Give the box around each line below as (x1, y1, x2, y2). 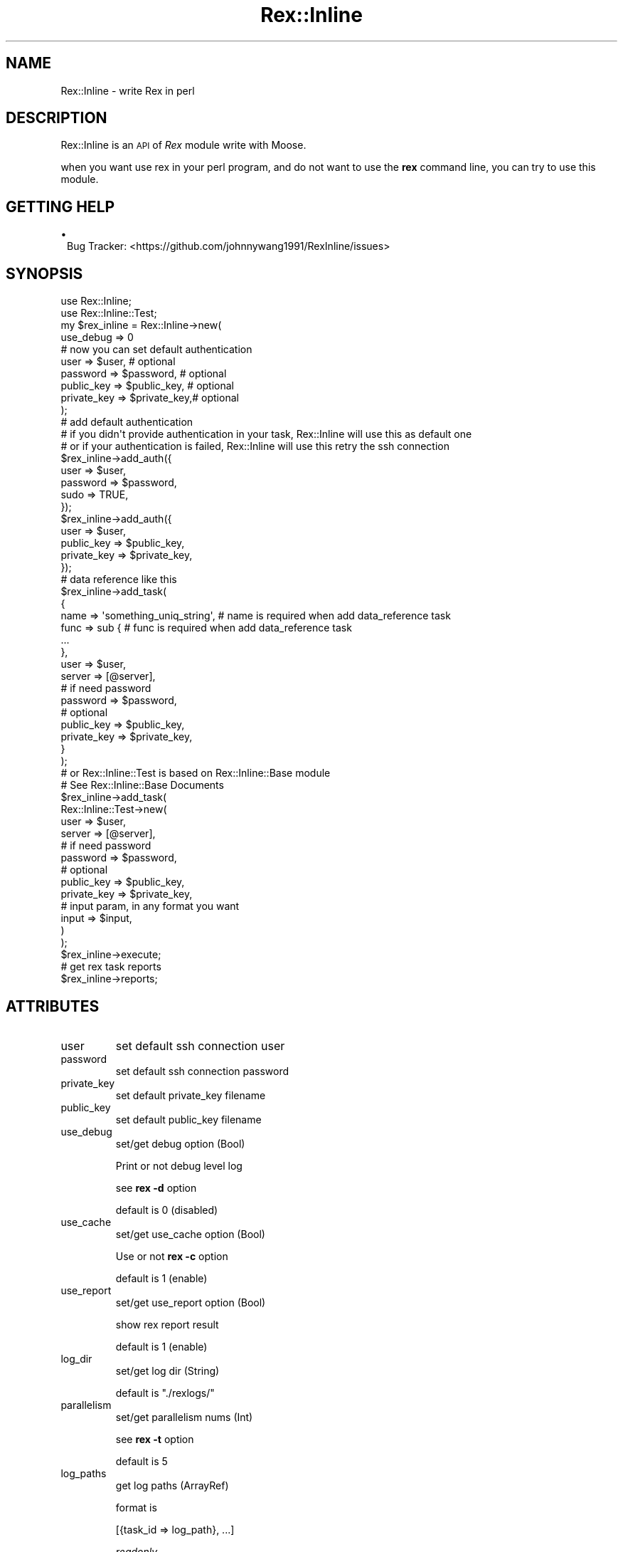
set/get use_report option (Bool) (115, 1296, 266, 1309)
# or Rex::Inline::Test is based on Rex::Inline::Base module (60, 767, 331, 780)
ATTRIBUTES (6, 997, 100, 1015)
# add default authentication (60, 416, 193, 429)
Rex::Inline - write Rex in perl (60, 84, 195, 97)
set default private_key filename (115, 1089, 266, 1101)
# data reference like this (60, 573, 177, 586)
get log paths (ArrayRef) (115, 1479, 229, 1491)
